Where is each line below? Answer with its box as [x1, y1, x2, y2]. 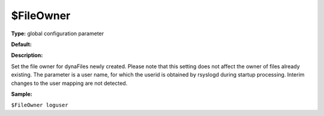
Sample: [11, 90, 32, 97]
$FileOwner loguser [11, 102, 68, 109]
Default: [11, 41, 32, 48]
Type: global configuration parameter [11, 30, 104, 37]
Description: [11, 51, 43, 59]
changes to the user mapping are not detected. [11, 80, 128, 87]
